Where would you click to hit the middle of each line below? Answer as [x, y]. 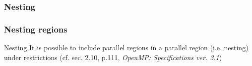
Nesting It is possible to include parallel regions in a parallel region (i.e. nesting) [126, 48]
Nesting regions [36, 29]
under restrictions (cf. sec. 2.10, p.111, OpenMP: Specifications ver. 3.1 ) [113, 57]
